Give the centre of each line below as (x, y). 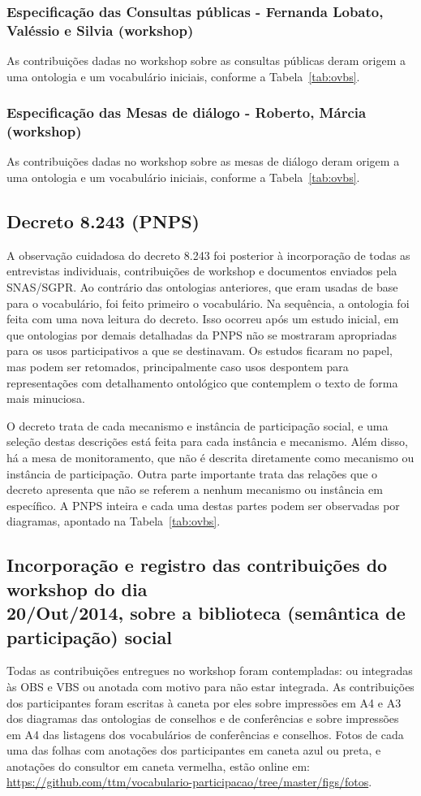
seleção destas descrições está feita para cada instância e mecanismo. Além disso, (208, 441)
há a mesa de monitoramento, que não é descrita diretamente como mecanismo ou (210, 457)
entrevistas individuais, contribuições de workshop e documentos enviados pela (202, 271)
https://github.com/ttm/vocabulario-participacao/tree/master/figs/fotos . (189, 782)
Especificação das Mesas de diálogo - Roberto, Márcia (187, 112)
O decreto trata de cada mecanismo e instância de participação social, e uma (198, 425)
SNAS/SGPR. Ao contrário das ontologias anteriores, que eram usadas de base (202, 287)
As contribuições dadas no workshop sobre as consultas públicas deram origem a (206, 61)
